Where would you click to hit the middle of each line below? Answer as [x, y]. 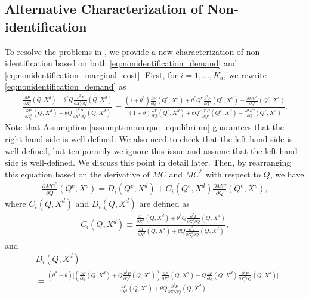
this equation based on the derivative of [77, 174]
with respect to [233, 174]
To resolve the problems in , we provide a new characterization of [124, 51]
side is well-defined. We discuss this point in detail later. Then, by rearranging [148, 162]
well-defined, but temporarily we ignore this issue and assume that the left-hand [151, 150]
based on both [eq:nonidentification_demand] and [146, 63]
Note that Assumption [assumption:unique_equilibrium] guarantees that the [144, 127]
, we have [287, 174]
